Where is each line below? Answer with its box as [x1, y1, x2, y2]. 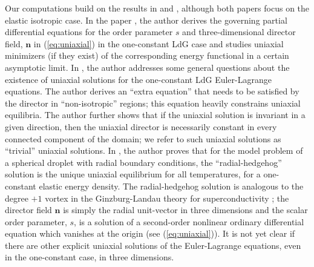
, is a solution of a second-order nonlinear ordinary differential [74, 215, 304, 228]
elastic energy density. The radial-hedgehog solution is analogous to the [39, 179, 304, 192]
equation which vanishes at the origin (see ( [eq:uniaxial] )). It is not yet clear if [5, 227, 295, 240]
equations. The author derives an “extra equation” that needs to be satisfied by [5, 85, 299, 97]
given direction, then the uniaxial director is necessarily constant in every [5, 120, 277, 133]
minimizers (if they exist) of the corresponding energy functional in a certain [5, 49, 289, 62]
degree [5, 191, 28, 204]
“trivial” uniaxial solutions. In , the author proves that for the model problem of [5, 144, 303, 157]
